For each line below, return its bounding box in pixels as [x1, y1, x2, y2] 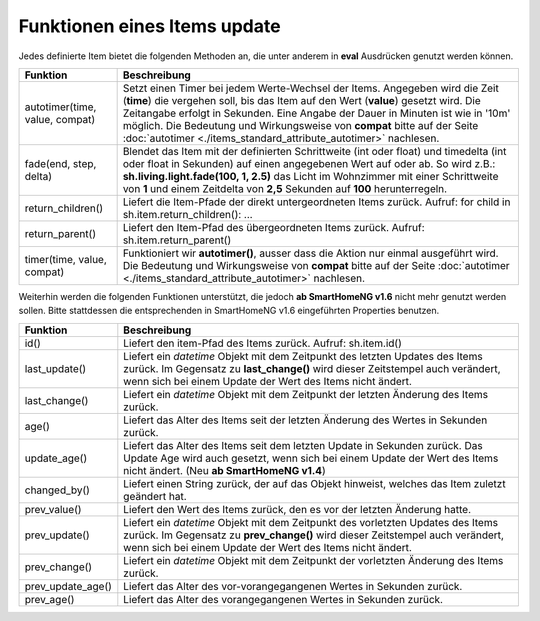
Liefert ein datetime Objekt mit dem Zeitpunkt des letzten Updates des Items [123, 349, 484, 363]
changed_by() [24, 483, 90, 497]
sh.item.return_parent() [122, 233, 232, 247]
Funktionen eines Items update [18, 15, 281, 37]
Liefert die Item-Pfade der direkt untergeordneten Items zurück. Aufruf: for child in [122, 195, 511, 209]
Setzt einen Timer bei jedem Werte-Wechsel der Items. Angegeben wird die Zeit [122, 81, 499, 95]
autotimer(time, [24, 100, 97, 114]
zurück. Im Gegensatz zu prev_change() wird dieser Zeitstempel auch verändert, [123, 528, 505, 542]
